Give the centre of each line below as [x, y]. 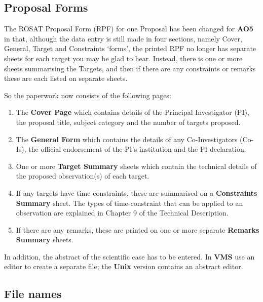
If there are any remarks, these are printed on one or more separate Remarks [138, 229]
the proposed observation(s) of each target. [83, 176]
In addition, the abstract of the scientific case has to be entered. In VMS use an [129, 256]
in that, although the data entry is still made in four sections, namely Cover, [123, 38]
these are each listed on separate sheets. [66, 78]
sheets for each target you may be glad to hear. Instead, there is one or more [123, 58]
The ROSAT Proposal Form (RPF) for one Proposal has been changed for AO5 [129, 29]
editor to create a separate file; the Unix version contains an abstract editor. [124, 266]
